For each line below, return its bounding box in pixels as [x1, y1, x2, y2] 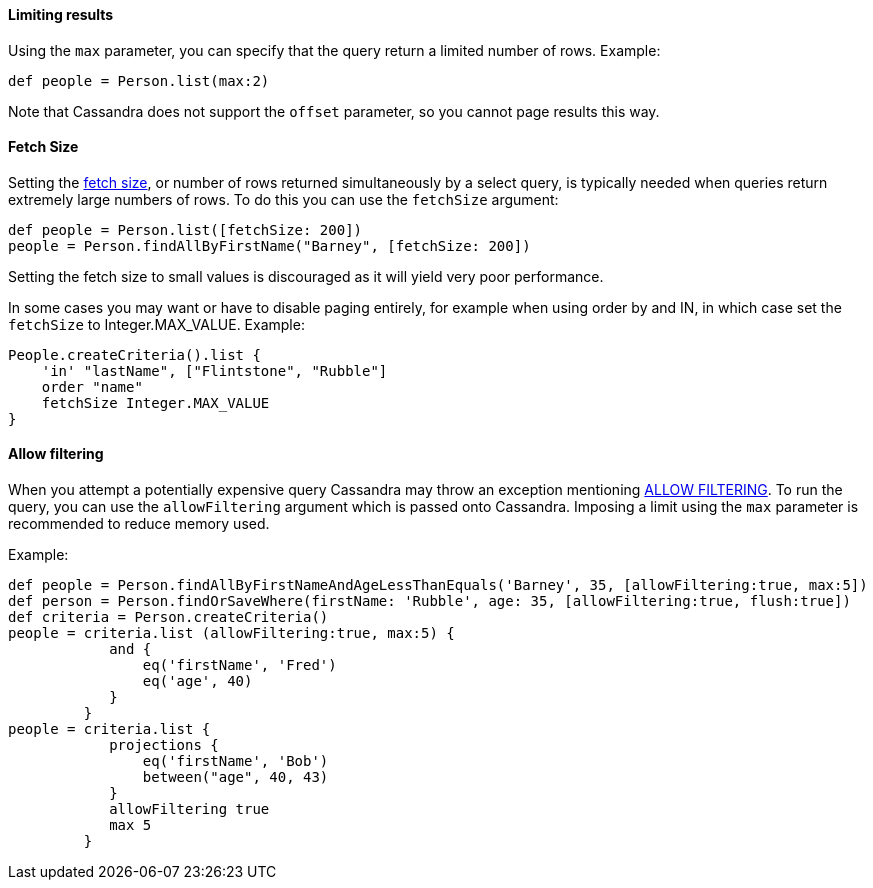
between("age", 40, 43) [142, 769, 329, 786]
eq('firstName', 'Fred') [142, 657, 337, 674]
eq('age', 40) [142, 673, 253, 690]
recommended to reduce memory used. [8, 515, 270, 533]
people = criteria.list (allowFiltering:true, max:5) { [8, 625, 455, 642]
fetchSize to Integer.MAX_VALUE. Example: [8, 315, 305, 333]
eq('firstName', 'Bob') [142, 753, 329, 770]
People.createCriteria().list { [8, 346, 261, 363]
